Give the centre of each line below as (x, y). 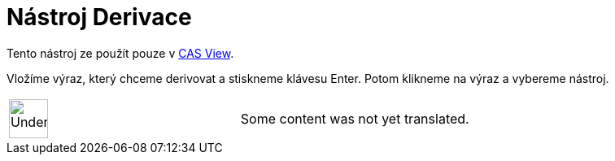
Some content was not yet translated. (355, 118)
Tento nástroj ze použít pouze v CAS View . (120, 53)
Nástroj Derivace (99, 17)
